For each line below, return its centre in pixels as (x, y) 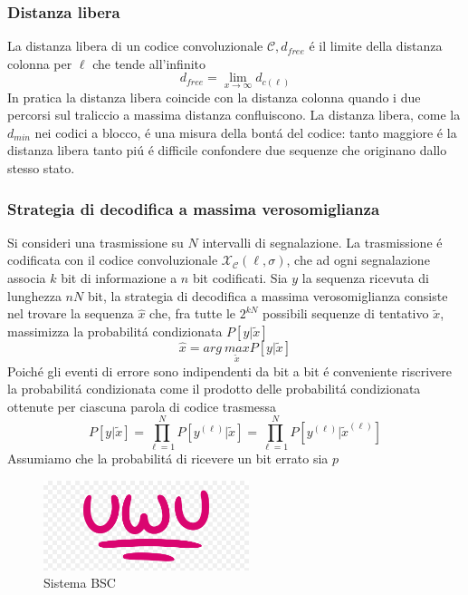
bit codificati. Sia (240, 278)
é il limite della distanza (376, 46)
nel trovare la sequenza (71, 313)
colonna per (40, 63)
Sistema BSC (80, 583)
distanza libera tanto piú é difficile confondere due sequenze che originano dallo (227, 150)
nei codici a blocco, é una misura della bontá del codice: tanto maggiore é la (246, 132)
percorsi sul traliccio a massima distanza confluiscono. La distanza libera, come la (234, 115)
